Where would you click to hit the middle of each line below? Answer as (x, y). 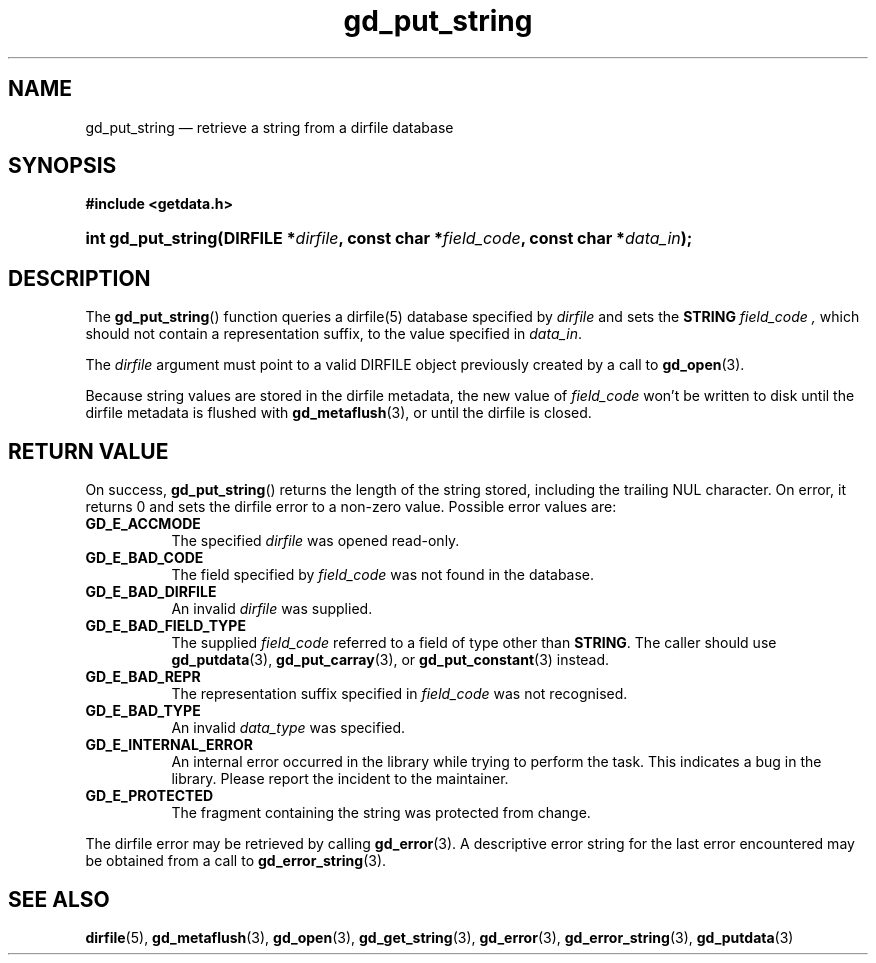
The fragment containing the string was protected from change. (381, 813)
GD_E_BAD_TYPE (143, 711)
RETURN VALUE (88, 451)
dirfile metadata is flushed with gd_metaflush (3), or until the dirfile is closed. (338, 413)
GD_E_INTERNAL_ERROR (169, 745)
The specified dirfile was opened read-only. (315, 541)
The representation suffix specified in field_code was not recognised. (399, 694)
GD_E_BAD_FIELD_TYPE (165, 626)
